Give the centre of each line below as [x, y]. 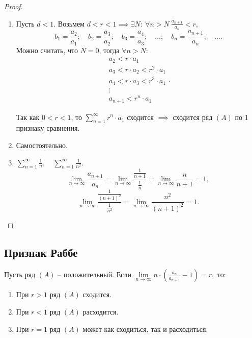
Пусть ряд [20, 274]
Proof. [13, 6]
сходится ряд [193, 117]
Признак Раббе [41, 252]
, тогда [109, 50]
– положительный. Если [95, 274]
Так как [28, 117]
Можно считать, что [47, 50]
